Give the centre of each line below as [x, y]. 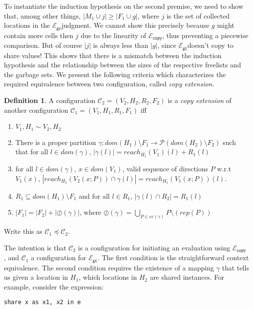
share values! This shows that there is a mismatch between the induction [113, 55]
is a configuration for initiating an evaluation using [154, 247]
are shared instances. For [187, 277]
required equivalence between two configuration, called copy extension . [109, 84]
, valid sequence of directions [165, 169]
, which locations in [108, 277]
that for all [32, 152]
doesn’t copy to [211, 45]
